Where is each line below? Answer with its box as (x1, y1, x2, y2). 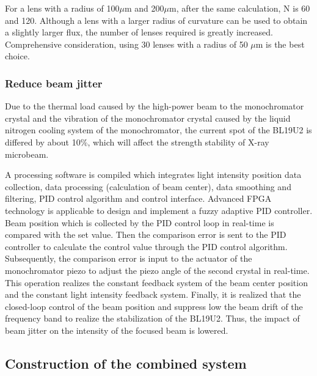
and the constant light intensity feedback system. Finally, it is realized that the (5, 288, 301, 301)
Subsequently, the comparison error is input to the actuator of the (5, 252, 252, 265)
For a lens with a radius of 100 (5, 2, 120, 14)
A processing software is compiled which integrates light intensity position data (5, 168, 302, 181)
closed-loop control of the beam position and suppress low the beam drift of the (5, 300, 303, 312)
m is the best (255, 37, 305, 50)
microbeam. (5, 147, 49, 160)
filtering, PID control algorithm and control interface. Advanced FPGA (5, 192, 272, 205)
